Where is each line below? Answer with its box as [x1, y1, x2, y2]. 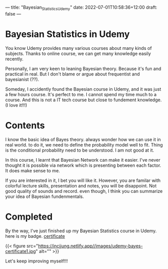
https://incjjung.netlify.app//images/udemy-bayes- [37, 243, 143, 249]
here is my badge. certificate [5, 233, 65, 239]
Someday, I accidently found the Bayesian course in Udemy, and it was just [5, 86, 161, 92]
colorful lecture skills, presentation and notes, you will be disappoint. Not [5, 182, 157, 188]
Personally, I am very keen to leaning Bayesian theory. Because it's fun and [5, 65, 161, 72]
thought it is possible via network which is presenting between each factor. [5, 162, 161, 168]
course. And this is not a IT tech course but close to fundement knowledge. [5, 97, 162, 103]
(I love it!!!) [5, 102, 28, 108]
